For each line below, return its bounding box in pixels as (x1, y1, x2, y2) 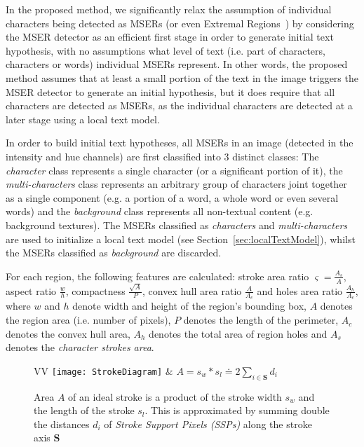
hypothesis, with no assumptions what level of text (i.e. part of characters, (6, 43, 325, 57)
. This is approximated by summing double (144, 403, 330, 418)
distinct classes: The (232, 149, 319, 163)
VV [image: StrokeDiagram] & (34, 363, 173, 378)
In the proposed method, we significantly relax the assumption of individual (6, 2, 332, 16)
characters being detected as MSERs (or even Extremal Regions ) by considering (6, 15, 354, 30)
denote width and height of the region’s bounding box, (72, 298, 307, 313)
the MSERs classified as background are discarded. (6, 245, 222, 260)
